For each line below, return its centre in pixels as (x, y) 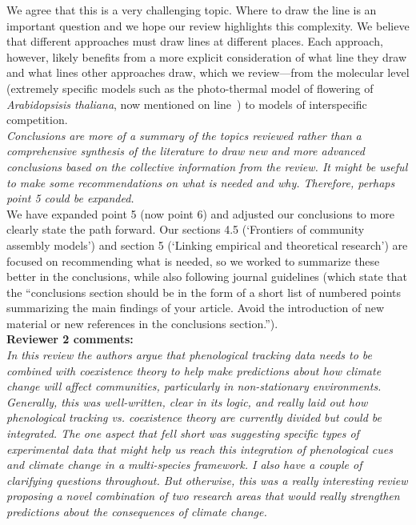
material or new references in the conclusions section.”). (142, 323)
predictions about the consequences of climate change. (137, 511)
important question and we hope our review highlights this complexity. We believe (208, 25)
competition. (37, 120)
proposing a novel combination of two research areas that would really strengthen (203, 496)
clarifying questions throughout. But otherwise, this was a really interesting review (207, 480)
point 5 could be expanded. (70, 198)
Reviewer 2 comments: (70, 339)
